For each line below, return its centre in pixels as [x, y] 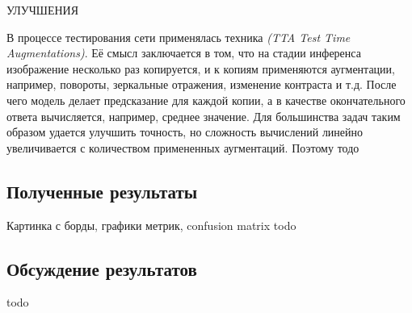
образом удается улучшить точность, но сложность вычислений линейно [185, 132]
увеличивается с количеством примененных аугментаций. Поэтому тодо [183, 147]
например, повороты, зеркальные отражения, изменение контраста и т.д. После [202, 84]
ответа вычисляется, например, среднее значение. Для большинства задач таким [204, 116]
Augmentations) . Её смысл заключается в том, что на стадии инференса [184, 53]
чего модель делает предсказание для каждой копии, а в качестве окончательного [206, 100]
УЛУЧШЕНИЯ [43, 10]
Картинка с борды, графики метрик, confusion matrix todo [151, 225]
